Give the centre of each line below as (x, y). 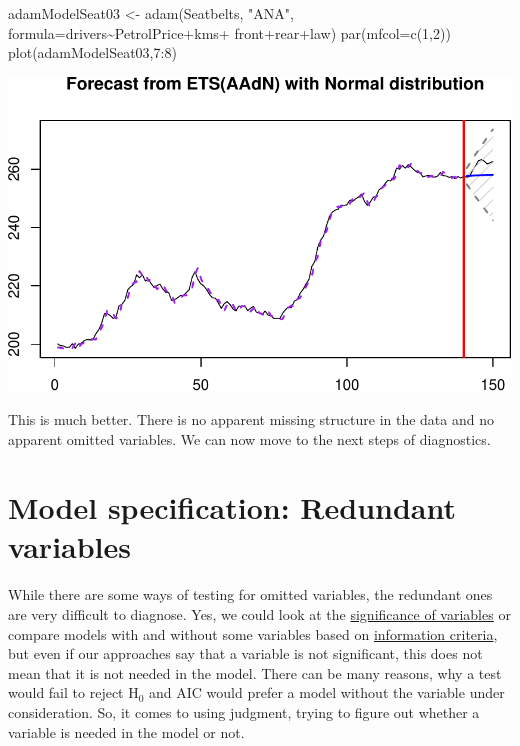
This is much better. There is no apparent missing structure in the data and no (251, 418)
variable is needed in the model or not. (126, 731)
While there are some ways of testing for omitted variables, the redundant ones (250, 594)
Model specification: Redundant (232, 507)
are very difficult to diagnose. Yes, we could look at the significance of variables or (259, 614)
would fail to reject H (73, 692)
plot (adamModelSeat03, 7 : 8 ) (92, 52)
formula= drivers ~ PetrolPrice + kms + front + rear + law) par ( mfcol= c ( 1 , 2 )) (229, 32)
